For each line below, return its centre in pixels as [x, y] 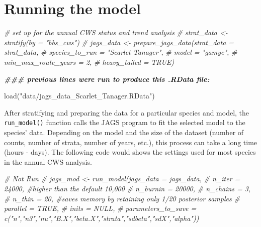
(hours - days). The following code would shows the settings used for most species [130, 152]
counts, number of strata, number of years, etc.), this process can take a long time [131, 142]
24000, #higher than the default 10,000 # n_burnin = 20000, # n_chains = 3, [127, 188]
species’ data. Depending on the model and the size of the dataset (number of [124, 132]
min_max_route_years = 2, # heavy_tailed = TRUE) [89, 62]
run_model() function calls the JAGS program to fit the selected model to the [125, 122]
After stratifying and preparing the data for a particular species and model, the [127, 112]
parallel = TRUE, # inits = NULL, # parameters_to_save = [100, 208]
